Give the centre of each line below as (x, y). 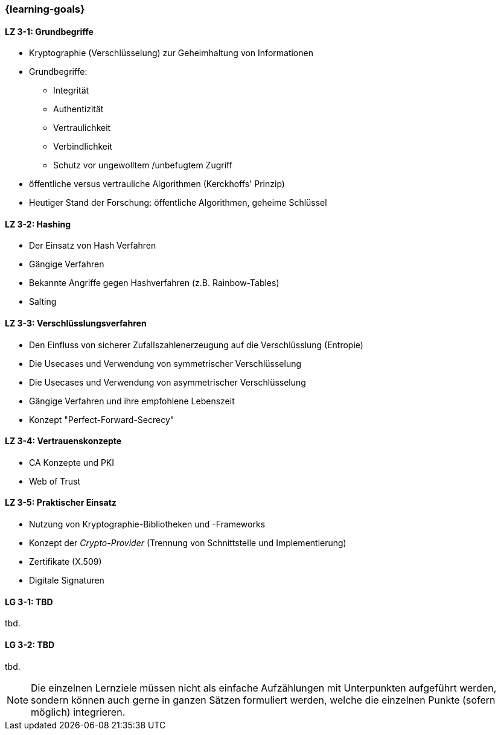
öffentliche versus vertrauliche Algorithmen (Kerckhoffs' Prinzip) (157, 184)
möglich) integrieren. (78, 712)
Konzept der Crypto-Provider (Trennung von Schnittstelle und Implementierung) (188, 543)
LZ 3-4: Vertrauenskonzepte (63, 441)
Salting (43, 302)
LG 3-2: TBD (30, 644)
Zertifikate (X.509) (65, 562)
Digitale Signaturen (67, 581)
